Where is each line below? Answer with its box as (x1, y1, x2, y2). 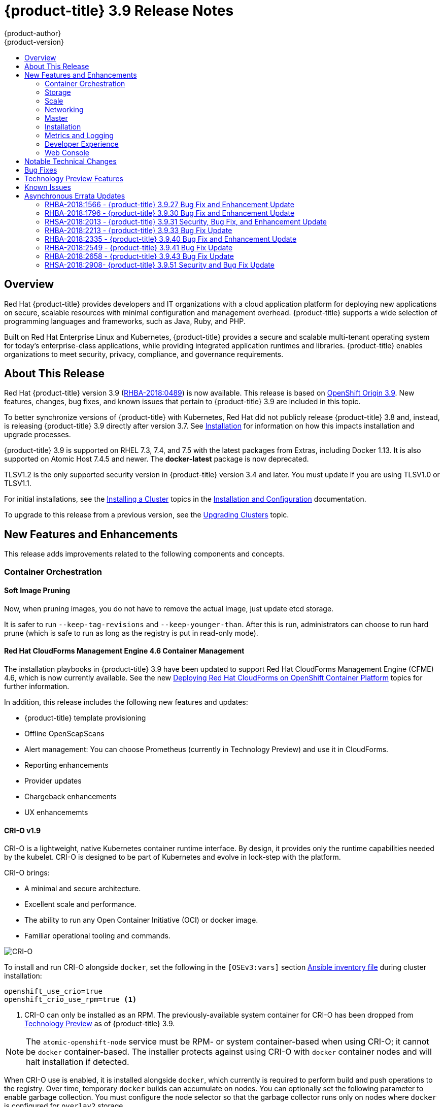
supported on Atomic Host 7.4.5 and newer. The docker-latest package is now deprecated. (4, 454, 309, 464)
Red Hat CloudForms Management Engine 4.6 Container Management (4, 646, 245, 656)
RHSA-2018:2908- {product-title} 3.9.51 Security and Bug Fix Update (45, 260, 275, 269)
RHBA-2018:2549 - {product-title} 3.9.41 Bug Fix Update (45, 243, 233, 252)
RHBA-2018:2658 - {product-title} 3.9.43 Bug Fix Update (45, 251, 234, 261)
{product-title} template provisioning (24, 713, 146, 723)
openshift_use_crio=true (4, 987, 103, 996)
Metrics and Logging (45, 131, 114, 140)
